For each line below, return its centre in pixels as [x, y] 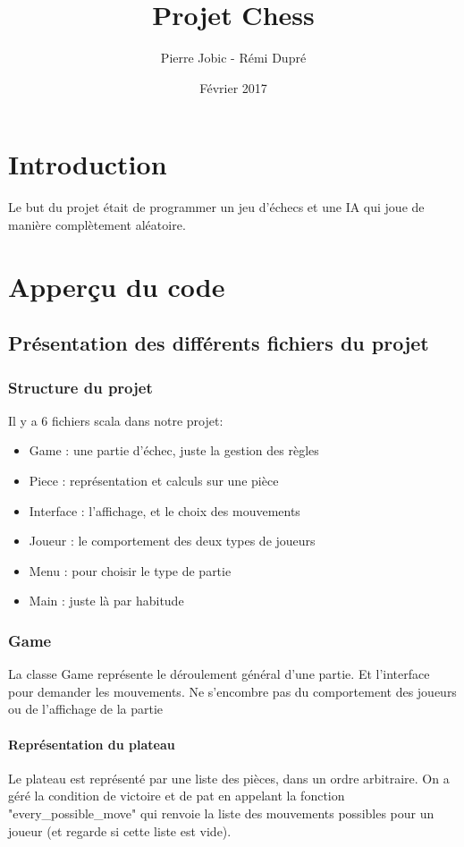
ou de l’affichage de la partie [86, 709]
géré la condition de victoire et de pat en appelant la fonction [177, 796]
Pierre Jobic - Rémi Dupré [233, 58]
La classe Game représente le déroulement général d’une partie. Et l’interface [219, 674]
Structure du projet [80, 387]
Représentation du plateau [92, 744]
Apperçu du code [117, 286]
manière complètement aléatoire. [97, 224]
